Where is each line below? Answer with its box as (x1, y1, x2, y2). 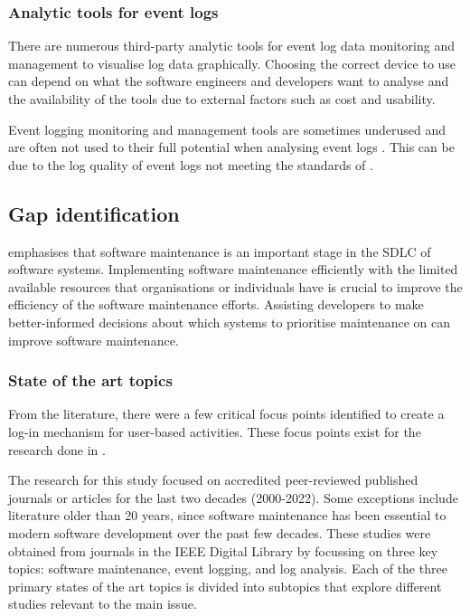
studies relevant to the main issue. (8, 594, 197, 613)
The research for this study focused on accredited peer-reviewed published (8, 470, 418, 489)
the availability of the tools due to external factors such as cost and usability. (8, 90, 436, 108)
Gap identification (8, 199, 180, 227)
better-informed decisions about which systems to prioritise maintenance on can (8, 312, 451, 331)
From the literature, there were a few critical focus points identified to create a (8, 404, 445, 423)
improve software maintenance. (8, 330, 179, 349)
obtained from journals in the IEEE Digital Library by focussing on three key (8, 541, 438, 560)
